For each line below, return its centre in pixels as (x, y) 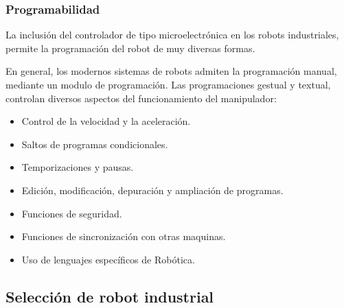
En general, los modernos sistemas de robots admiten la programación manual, (171, 71)
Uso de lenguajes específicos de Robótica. (108, 259)
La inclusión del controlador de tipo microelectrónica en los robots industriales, (172, 35)
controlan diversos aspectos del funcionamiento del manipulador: (141, 98)
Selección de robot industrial (110, 296)
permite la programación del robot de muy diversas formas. (130, 48)
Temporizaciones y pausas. (78, 167)
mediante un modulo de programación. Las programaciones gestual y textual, (168, 84)
